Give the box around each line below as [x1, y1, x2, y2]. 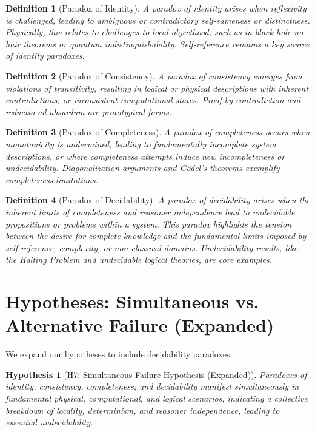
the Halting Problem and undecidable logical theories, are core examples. [5, 253, 273, 266]
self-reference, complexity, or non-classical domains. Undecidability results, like [5, 241, 298, 254]
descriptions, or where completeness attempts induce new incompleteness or [5, 149, 285, 162]
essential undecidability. [5, 416, 93, 428]
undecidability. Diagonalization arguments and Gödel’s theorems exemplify [5, 161, 280, 174]
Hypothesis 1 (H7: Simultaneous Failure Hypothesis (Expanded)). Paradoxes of [5, 368, 307, 380]
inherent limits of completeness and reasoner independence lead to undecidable [5, 205, 295, 218]
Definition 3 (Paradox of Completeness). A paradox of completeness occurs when [5, 126, 310, 138]
